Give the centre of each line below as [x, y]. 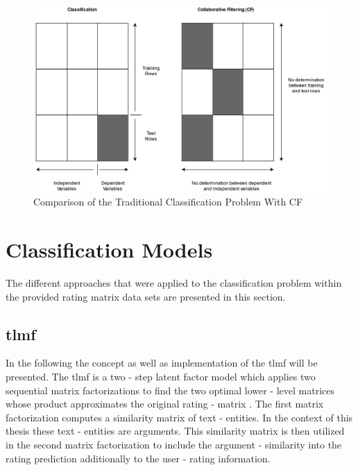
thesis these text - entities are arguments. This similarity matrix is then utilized [175, 431]
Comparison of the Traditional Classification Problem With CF [168, 202]
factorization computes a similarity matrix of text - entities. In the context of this [179, 417]
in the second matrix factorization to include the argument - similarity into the [174, 444]
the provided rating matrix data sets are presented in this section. [146, 296]
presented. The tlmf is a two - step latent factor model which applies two [161, 377]
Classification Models [109, 250]
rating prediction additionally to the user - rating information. [138, 458]
